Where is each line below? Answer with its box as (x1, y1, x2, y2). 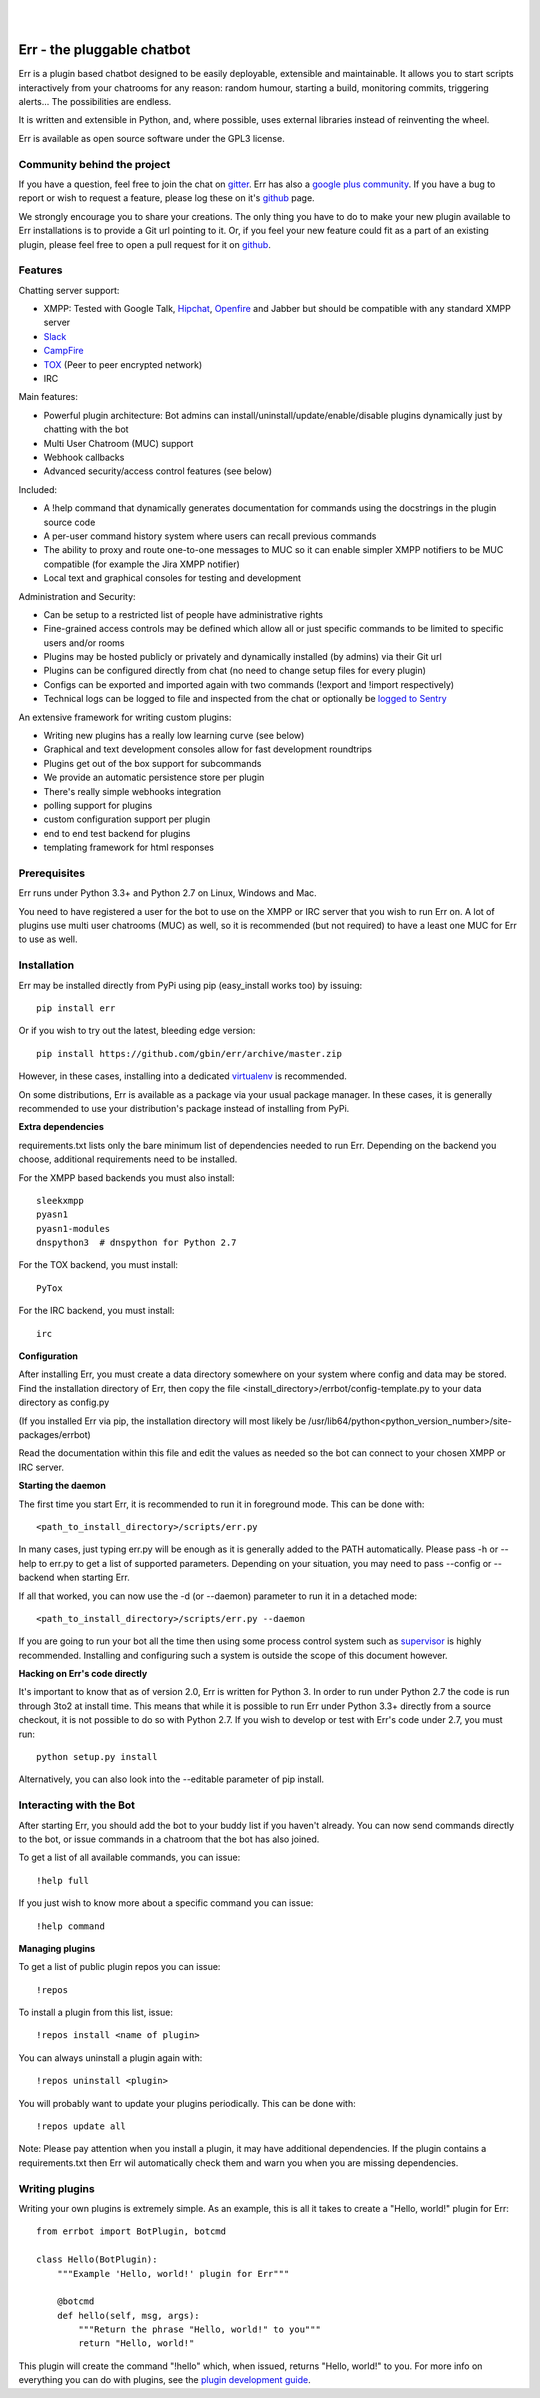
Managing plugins (18, 1942, 96, 1954)
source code (43, 516, 96, 528)
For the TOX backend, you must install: (18, 1259, 179, 1271)
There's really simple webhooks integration (43, 785, 222, 797)
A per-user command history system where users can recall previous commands (43, 530, 377, 542)
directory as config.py (18, 1396, 110, 1409)
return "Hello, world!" (78, 2338, 195, 2349)
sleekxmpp (36, 1195, 84, 1206)
